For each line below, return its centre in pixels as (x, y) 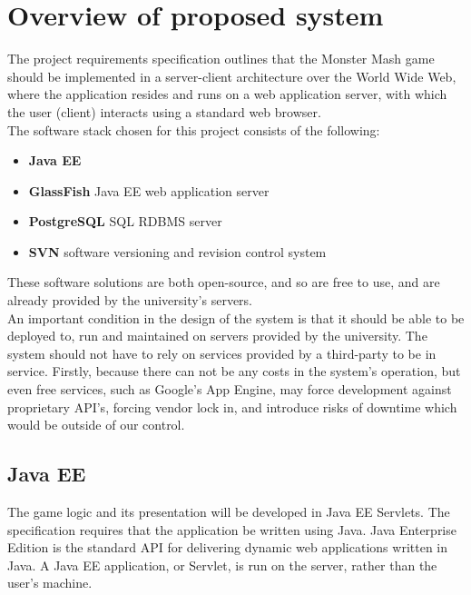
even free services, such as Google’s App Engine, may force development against (230, 389)
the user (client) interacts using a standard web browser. (164, 111)
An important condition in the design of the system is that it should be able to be (236, 317)
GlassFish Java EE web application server (149, 190)
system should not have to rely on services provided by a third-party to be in (222, 353)
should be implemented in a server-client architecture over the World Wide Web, (232, 76)
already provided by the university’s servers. (130, 300)
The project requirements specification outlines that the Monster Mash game (221, 59)
